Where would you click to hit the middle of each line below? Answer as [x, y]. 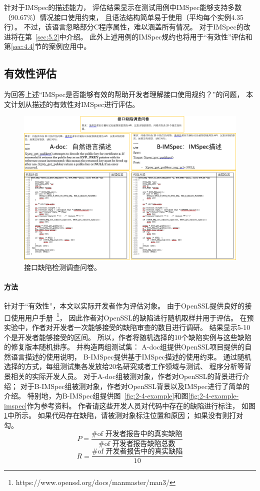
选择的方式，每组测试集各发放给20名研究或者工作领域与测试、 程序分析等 [124, 366]
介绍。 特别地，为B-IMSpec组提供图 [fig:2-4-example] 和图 [96, 396]
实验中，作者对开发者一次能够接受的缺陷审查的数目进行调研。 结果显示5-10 [127, 327]
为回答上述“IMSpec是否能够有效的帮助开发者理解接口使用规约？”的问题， [124, 94]
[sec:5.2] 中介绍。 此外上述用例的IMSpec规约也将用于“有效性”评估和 [144, 36]
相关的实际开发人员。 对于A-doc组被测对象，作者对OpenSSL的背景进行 [126, 376]
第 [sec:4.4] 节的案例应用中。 [47, 46]
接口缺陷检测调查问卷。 [62, 267]
